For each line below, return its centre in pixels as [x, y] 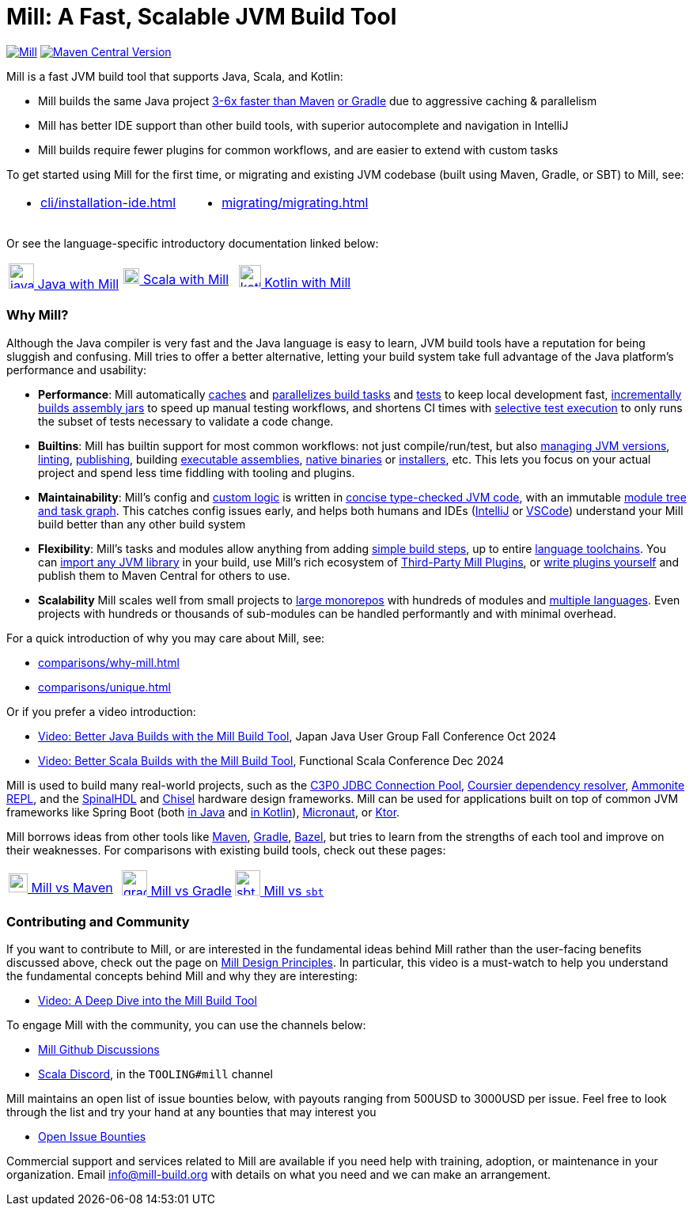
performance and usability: [77, 369]
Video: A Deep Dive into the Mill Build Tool [148, 1001]
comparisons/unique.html [105, 687]
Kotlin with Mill [308, 282]
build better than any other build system [142, 524]
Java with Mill [78, 284]
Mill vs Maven [72, 887]
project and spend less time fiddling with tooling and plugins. [197, 472]
